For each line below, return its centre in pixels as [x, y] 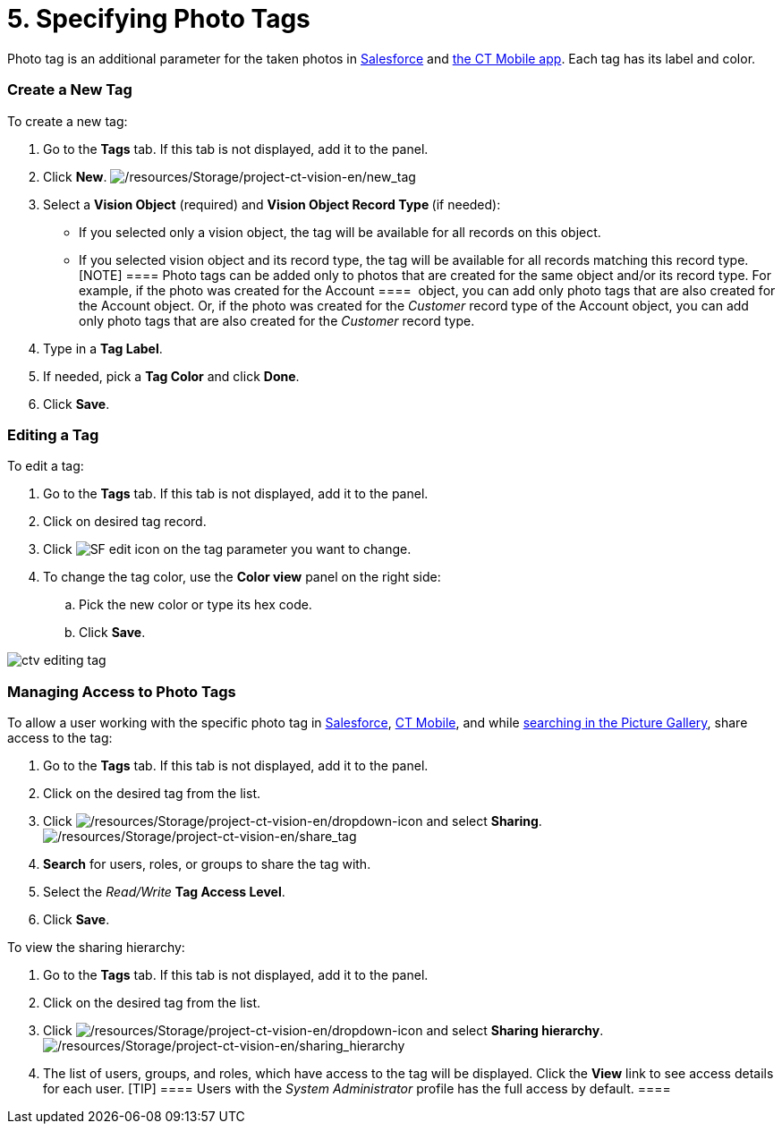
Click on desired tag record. [125, 522]
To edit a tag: [46, 466]
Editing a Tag [53, 434]
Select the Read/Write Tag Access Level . [164, 892]
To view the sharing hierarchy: [96, 947]
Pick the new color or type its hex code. [195, 605]
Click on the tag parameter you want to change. [227, 549]
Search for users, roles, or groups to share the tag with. [207, 864]
